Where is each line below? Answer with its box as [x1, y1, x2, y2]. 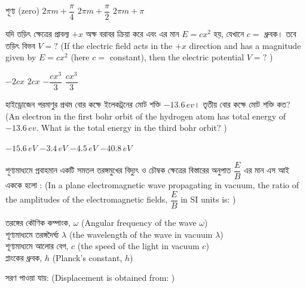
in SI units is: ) [180, 193, 236, 206]
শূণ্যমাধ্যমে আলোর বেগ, [5, 240, 69, 252]
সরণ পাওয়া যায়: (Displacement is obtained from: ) [5, 271, 175, 284]
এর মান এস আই [244, 164, 289, 176]
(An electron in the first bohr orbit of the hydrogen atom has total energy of [5, 109, 286, 122]
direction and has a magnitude [189, 39, 301, 51]
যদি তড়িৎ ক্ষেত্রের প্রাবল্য [5, 27, 69, 40]
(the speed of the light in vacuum [77, 240, 200, 252]
